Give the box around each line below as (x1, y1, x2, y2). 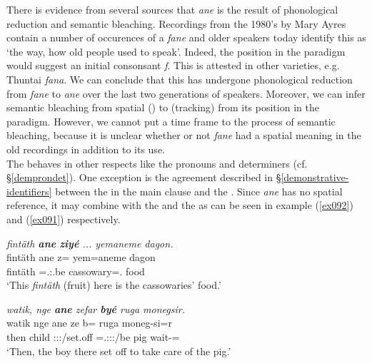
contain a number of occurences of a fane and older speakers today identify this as (6, 30, 366, 45)
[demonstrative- (281, 170, 349, 185)
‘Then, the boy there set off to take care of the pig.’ (6, 343, 231, 358)
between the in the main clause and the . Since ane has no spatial (55, 183, 343, 198)
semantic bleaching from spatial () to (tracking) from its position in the (6, 100, 319, 115)
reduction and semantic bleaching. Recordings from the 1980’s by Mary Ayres (6, 16, 346, 31)
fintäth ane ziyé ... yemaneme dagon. (6, 235, 174, 250)
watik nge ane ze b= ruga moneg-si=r (6, 315, 172, 330)
